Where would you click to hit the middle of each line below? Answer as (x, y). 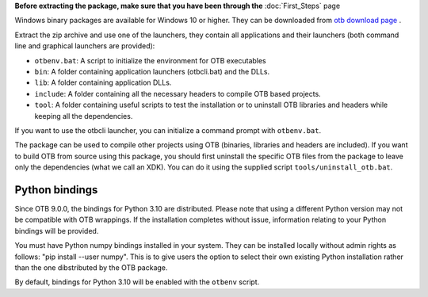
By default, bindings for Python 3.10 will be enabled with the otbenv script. (137, 282)
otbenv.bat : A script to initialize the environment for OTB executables (151, 60)
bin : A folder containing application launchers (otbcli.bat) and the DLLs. (152, 71)
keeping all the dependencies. (84, 116)
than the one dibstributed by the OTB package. (91, 267)
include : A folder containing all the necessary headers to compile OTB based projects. (178, 93)
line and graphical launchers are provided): (85, 46)
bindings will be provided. (57, 230)
